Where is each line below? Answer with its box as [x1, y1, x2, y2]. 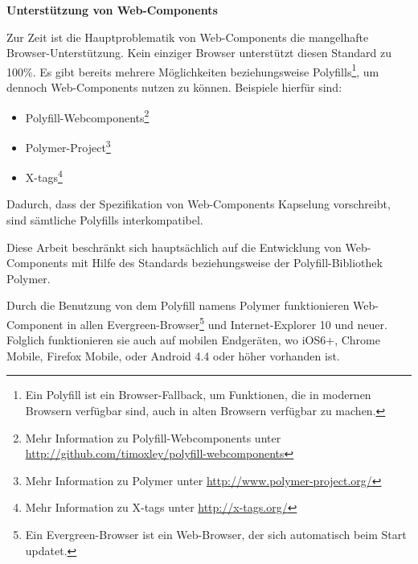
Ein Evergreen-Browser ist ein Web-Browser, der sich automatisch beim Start [25, 525, 407, 542]
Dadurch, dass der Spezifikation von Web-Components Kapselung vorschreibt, [6, 196, 391, 212]
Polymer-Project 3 [25, 136, 111, 155]
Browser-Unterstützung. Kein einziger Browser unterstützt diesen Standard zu [6, 44, 392, 61]
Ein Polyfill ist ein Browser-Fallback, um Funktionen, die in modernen [25, 386, 371, 403]
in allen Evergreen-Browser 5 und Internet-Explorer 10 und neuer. [67, 313, 387, 332]
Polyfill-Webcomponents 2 [25, 106, 150, 126]
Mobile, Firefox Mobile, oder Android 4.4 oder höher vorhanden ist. [6, 347, 340, 364]
